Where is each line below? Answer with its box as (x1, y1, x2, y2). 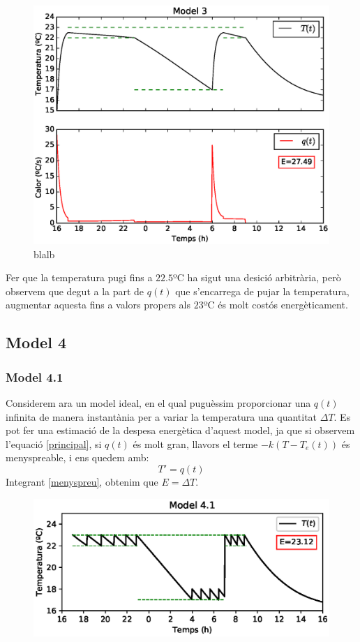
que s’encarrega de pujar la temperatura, (175, 283, 350, 298)
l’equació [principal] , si (6, 436, 102, 451)
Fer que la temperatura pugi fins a (6, 270, 153, 285)
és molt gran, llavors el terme (133, 436, 258, 451)
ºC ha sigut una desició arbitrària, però (172, 270, 341, 285)
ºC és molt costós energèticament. (203, 297, 348, 312)
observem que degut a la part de (6, 283, 144, 298)
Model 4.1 (6, 368, 63, 385)
